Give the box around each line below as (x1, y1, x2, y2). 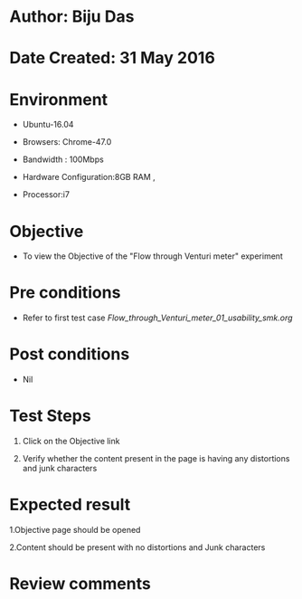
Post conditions (9, 344, 130, 365)
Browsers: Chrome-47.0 (22, 137, 112, 147)
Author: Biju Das (9, 6, 135, 27)
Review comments (9, 574, 151, 594)
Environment (9, 89, 109, 109)
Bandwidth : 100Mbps (22, 154, 104, 165)
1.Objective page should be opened (9, 525, 141, 535)
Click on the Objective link (22, 436, 120, 447)
